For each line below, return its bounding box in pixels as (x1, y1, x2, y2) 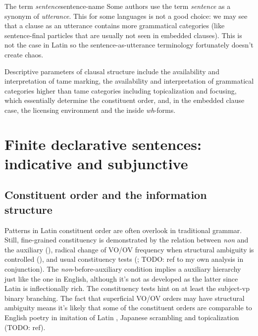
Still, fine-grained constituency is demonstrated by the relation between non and (4, 235, 249, 245)
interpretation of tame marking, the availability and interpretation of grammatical (4, 76, 254, 86)
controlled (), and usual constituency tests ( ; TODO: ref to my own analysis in (4, 254, 244, 264)
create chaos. (4, 49, 44, 59)
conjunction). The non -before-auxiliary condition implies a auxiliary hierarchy (4, 264, 241, 274)
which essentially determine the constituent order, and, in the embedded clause (4, 95, 245, 105)
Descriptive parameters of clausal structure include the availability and (4, 66, 219, 76)
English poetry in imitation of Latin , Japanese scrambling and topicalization (4, 312, 239, 323)
